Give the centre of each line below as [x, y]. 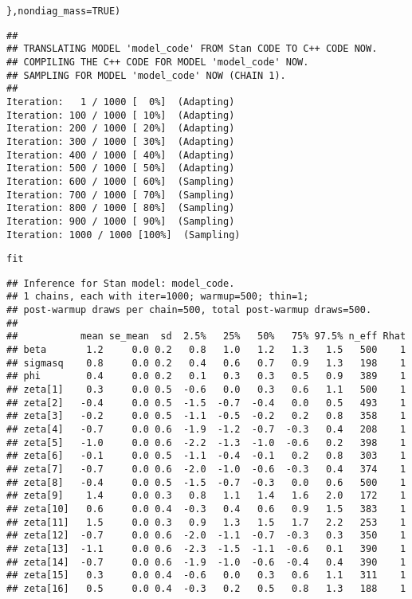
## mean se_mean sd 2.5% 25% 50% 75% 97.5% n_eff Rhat [206, 337]
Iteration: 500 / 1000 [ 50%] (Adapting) [121, 168]
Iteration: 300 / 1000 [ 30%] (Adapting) [121, 141]
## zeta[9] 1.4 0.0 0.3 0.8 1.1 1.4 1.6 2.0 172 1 [206, 496]
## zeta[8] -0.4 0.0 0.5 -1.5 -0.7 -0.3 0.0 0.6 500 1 [206, 482]
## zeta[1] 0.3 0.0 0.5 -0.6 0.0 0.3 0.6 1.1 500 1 [206, 390]
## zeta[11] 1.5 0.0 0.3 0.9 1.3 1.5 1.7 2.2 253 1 [206, 522]
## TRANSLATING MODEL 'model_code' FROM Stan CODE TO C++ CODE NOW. [192, 49]
